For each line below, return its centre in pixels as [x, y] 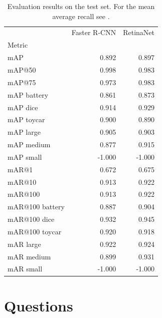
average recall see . [81, 16]
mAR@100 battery [36, 207]
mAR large [24, 244]
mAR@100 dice [31, 219]
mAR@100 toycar [35, 231]
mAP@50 [22, 69]
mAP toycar [26, 119]
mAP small [25, 156]
